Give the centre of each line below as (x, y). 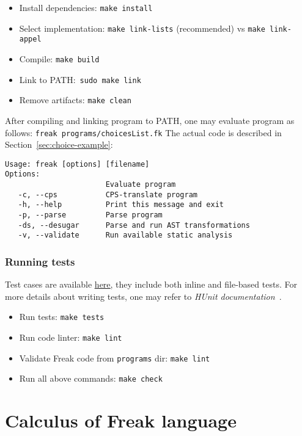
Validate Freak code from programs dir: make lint (115, 358)
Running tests (40, 261)
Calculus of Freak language (121, 420)
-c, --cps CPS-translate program (108, 194)
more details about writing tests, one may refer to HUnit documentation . (143, 296)
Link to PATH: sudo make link (80, 79)
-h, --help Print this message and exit (121, 205)
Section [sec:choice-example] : (59, 144)
